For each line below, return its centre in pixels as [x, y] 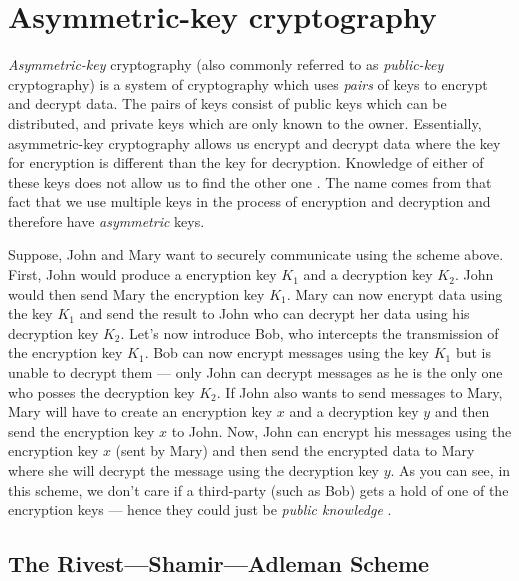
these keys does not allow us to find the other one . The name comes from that [250, 181]
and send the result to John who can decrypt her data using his [274, 313]
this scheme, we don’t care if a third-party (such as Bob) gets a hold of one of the [258, 489]
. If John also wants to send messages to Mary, [359, 391]
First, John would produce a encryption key [142, 274]
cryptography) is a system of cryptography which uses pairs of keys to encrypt [248, 83]
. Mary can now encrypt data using [394, 293]
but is [473, 352]
